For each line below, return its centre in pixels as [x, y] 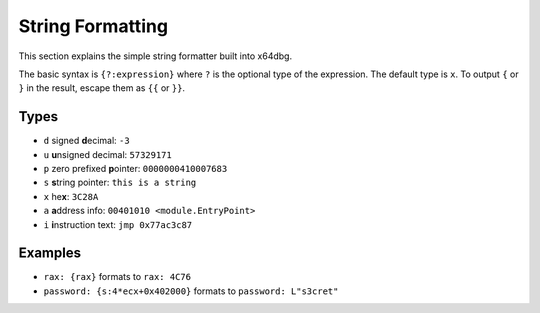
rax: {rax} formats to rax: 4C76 [117, 277]
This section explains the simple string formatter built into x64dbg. [155, 56]
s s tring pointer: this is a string [120, 182]
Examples [50, 253]
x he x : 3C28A [71, 196]
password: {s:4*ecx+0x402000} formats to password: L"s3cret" [191, 291]
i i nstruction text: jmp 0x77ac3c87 [118, 224]
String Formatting [93, 26]
